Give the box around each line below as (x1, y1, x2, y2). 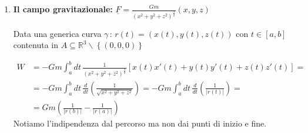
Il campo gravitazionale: (13, 3, 113, 15)
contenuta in (13, 39, 59, 51)
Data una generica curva (13, 27, 102, 39)
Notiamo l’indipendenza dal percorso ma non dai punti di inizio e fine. (13, 117, 267, 129)
